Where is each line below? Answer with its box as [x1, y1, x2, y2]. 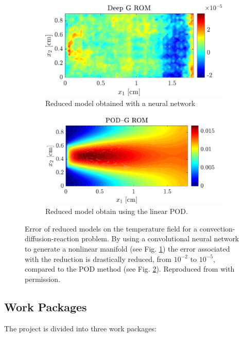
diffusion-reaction [25, 233, 79, 244]
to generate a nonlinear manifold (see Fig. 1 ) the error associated [25, 243, 230, 254]
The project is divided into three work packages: [4, 323, 157, 333]
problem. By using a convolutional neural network [81, 233, 239, 244]
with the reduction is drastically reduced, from [25, 253, 171, 264]
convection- [199, 223, 235, 234]
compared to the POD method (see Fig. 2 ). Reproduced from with [25, 263, 235, 274]
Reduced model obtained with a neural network [45, 98, 196, 109]
